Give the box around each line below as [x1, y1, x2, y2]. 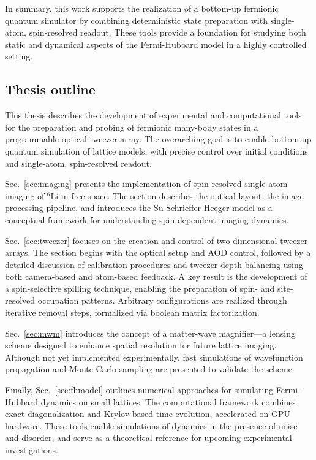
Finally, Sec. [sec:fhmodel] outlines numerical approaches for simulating [5, 383, 274, 396]
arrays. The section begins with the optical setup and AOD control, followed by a [5, 246, 311, 259]
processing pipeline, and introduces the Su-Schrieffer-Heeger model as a [5, 201, 273, 214]
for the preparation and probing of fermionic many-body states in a [5, 120, 258, 133]
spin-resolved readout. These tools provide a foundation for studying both [29, 26, 306, 39]
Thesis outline [5, 80, 96, 99]
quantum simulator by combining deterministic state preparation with [5, 13, 268, 26]
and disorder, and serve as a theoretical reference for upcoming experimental [5, 431, 292, 444]
